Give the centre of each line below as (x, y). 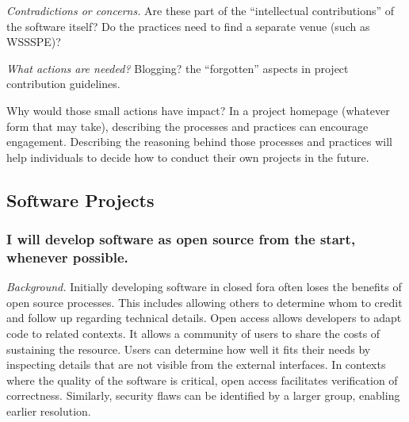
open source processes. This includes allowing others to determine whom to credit (204, 302)
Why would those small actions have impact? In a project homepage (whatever (198, 110)
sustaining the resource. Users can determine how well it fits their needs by (189, 349)
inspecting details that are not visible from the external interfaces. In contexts (196, 364)
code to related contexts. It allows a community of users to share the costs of (193, 334)
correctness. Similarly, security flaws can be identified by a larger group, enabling (203, 395)
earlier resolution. (49, 411)
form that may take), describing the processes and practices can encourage (187, 126)
